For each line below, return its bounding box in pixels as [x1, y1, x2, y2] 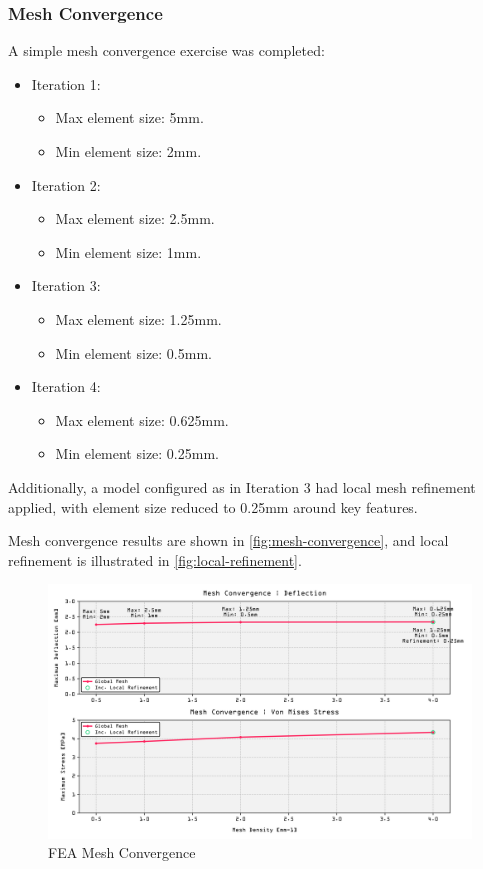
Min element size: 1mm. [55, 241, 202, 262]
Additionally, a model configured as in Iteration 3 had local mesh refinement [8, 476, 476, 497]
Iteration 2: [31, 174, 101, 195]
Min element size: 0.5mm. [55, 342, 212, 363]
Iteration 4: [31, 376, 101, 397]
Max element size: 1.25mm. [55, 308, 222, 329]
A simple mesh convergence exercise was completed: [8, 40, 325, 61]
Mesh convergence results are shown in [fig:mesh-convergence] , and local [8, 530, 449, 551]
